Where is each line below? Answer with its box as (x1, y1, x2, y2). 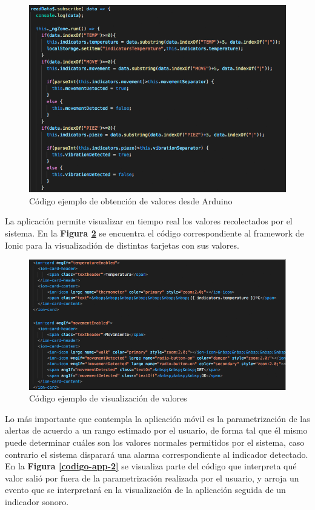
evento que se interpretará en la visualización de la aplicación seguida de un (5, 483, 286, 496)
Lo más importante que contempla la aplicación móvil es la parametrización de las (5, 412, 310, 424)
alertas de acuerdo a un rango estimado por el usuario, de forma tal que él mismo (5, 424, 308, 437)
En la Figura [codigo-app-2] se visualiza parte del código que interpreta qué (5, 460, 297, 472)
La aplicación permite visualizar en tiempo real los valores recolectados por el (5, 215, 293, 227)
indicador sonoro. (5, 495, 69, 508)
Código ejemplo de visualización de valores (29, 392, 187, 404)
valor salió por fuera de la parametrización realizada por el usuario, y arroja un (5, 471, 299, 484)
